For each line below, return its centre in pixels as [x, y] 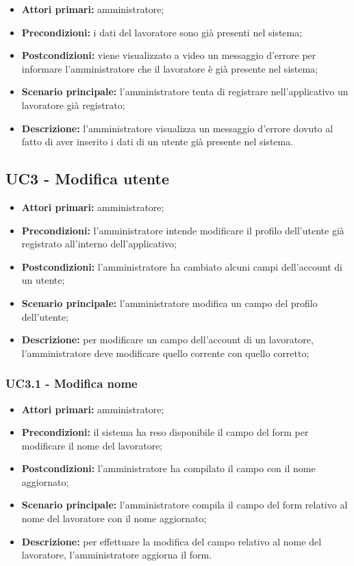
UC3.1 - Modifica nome [72, 383]
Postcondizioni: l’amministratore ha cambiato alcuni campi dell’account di [182, 266]
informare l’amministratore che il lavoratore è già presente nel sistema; [170, 68]
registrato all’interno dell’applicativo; [99, 244]
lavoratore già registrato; [73, 104]
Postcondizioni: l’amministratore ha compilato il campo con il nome [168, 468]
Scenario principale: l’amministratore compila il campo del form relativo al [185, 505]
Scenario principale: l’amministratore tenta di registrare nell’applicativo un [185, 91]
